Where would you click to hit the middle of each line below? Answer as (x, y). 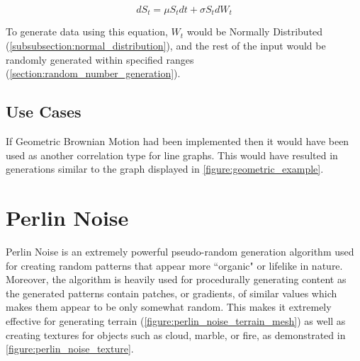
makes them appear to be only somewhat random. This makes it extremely (169, 307)
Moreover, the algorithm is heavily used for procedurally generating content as (176, 279)
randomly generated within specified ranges (100, 59)
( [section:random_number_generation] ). (93, 73)
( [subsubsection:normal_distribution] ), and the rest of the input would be (166, 46)
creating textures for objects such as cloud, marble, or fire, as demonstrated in (176, 334)
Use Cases (44, 111)
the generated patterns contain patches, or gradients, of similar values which (171, 293)
